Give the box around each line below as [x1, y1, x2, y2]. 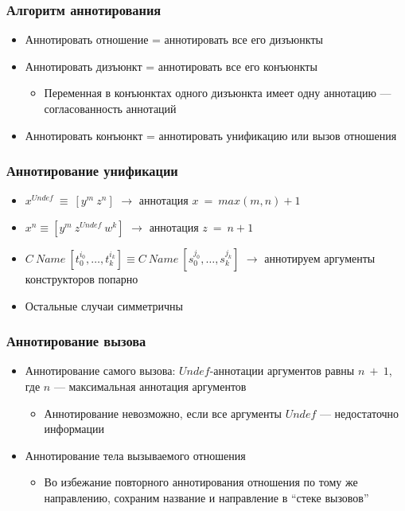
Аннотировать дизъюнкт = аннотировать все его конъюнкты [25, 57, 317, 74]
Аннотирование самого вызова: [25, 362, 176, 379]
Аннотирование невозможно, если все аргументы [44, 404, 282, 421]
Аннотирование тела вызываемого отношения [25, 447, 246, 463]
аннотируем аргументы [264, 250, 376, 266]
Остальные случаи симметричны [25, 297, 183, 314]
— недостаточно [319, 404, 399, 421]
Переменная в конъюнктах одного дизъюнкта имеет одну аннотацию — [44, 84, 391, 101]
